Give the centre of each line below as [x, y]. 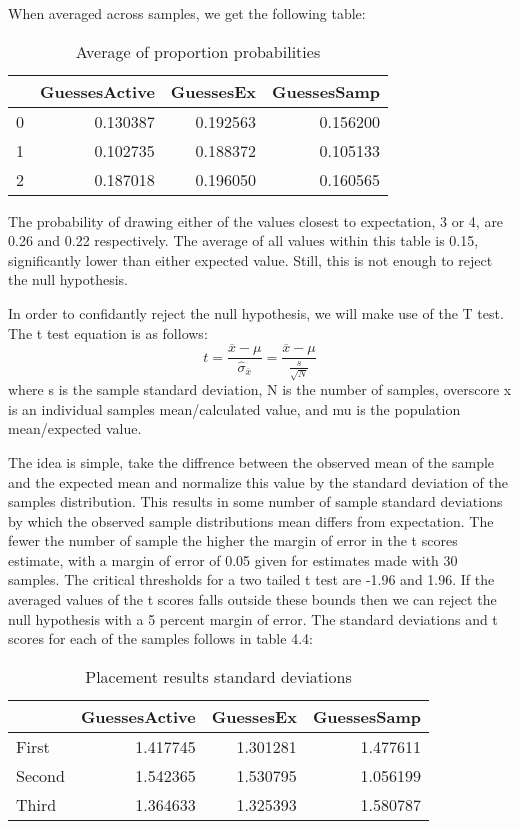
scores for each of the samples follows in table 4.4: [160, 638]
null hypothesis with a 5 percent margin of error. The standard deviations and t [253, 618]
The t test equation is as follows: [108, 332]
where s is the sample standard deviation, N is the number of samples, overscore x [260, 389]
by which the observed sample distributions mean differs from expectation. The [251, 520]
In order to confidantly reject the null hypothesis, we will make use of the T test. [256, 312]
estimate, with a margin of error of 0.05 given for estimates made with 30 [233, 559]
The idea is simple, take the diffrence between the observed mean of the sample [251, 461]
